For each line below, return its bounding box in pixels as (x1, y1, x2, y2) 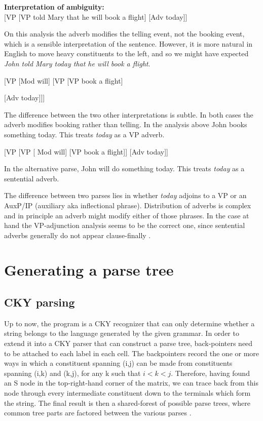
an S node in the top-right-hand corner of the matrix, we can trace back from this (4, 377, 258, 388)
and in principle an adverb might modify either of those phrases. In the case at (4, 210, 249, 220)
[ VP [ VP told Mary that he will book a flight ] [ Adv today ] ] (4, 11, 187, 22)
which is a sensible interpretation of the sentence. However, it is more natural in (4, 38, 253, 49)
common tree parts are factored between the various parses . (4, 407, 192, 418)
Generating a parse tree (4, 259, 174, 280)
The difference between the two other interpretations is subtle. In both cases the (4, 109, 253, 120)
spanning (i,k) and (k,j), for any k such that (4, 367, 141, 378)
